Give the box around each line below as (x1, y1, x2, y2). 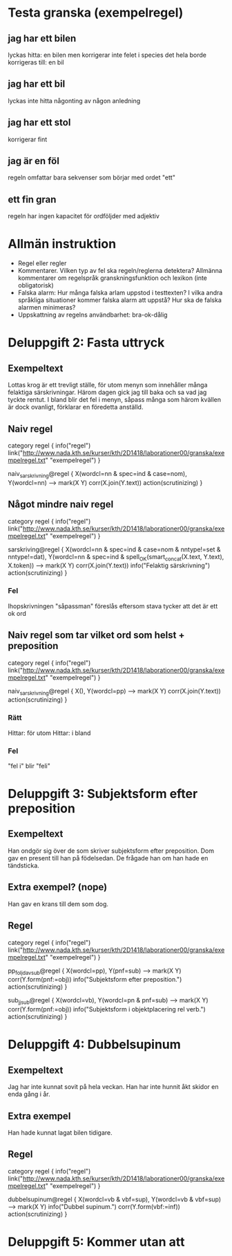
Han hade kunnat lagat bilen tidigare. (8, 1128, 113, 1137)
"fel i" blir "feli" (8, 761, 50, 770)
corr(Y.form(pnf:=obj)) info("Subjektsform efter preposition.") (8, 975, 182, 984)
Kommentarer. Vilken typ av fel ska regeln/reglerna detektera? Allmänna (17, 267, 223, 275)
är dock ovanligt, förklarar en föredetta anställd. (8, 403, 144, 412)
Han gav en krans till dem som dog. (8, 899, 109, 908)
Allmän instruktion (8, 236, 117, 252)
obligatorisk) (17, 281, 54, 290)
